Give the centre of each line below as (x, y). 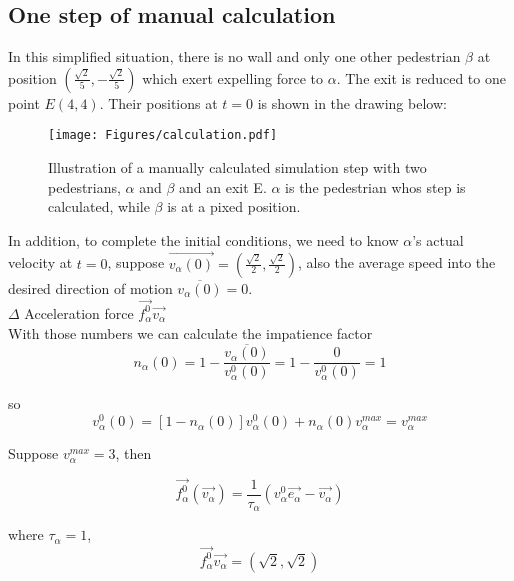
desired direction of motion (90, 287)
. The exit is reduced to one (421, 77)
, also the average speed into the (396, 262)
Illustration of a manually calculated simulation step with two (237, 167)
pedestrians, (84, 186)
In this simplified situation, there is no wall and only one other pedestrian (234, 56)
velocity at (40, 262)
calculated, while (99, 206)
